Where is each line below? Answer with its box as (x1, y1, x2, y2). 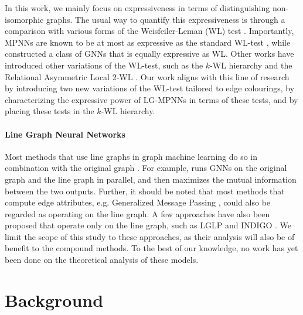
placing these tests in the (5, 105, 94, 117)
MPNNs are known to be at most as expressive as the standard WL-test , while (5, 36, 291, 48)
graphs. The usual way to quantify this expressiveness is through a (46, 13, 285, 25)
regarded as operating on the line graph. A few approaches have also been (5, 207, 270, 220)
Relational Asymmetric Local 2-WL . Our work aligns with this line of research (5, 70, 290, 83)
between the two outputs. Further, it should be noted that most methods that (5, 184, 285, 197)
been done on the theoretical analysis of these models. (5, 254, 199, 266)
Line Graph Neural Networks (5, 128, 125, 140)
